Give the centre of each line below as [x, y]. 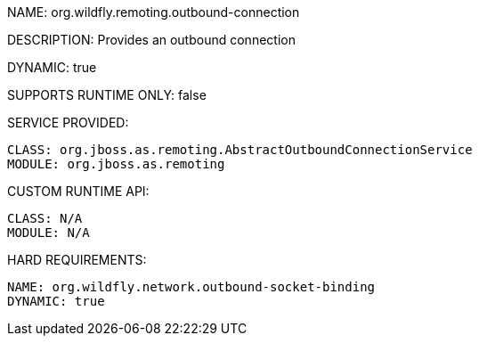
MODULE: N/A [49, 233]
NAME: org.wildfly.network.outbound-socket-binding [191, 287]
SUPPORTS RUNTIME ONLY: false [107, 95]
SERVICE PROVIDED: [68, 122]
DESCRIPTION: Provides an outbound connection [151, 40]
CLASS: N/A [45, 218]
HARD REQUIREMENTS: [77, 260]
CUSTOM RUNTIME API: [78, 191]
